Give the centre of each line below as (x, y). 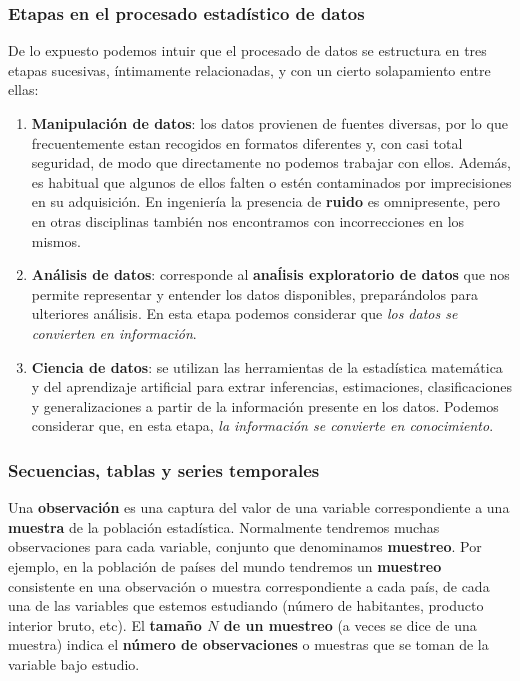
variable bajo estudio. (74, 663)
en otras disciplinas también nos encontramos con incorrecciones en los (248, 220)
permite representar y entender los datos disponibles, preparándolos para (254, 293)
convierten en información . (114, 332)
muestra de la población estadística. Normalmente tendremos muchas (224, 526)
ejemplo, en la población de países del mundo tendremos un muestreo (225, 565)
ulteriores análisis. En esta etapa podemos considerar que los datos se (244, 313)
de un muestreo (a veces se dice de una (350, 624)
